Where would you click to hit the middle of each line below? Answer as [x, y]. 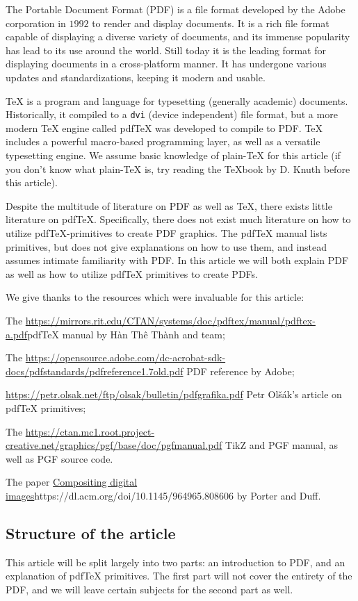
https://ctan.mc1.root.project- [90, 431]
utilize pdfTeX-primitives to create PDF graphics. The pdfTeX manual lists [166, 232]
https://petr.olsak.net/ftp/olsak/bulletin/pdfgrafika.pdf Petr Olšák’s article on [174, 394]
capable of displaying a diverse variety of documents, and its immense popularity [178, 36]
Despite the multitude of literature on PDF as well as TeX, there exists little [169, 205]
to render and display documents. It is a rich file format [211, 23]
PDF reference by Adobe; [241, 371]
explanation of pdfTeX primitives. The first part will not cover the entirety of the [179, 576]
